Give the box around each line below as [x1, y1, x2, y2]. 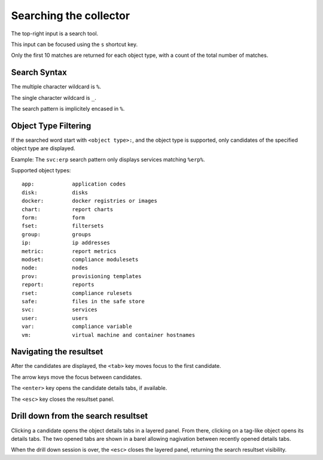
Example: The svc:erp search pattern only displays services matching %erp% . [11, 156, 206, 163]
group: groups [22, 231, 92, 237]
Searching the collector [11, 9, 130, 22]
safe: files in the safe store [22, 298, 145, 304]
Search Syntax [11, 68, 67, 78]
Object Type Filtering [11, 120, 92, 131]
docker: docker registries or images [22, 197, 158, 205]
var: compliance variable [22, 323, 133, 330]
